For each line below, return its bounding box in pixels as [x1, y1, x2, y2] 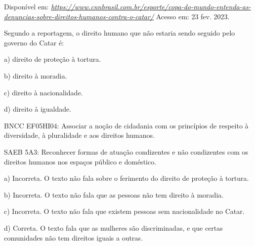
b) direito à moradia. [4, 70, 67, 81]
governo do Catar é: [4, 37, 64, 47]
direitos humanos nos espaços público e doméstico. [4, 156, 157, 166]
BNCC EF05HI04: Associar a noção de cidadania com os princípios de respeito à [4, 120, 249, 130]
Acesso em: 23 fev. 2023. [156, 11, 230, 21]
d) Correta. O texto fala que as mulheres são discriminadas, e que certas [4, 222, 223, 233]
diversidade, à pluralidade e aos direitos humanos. [4, 130, 155, 140]
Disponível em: [4, 1, 49, 11]
